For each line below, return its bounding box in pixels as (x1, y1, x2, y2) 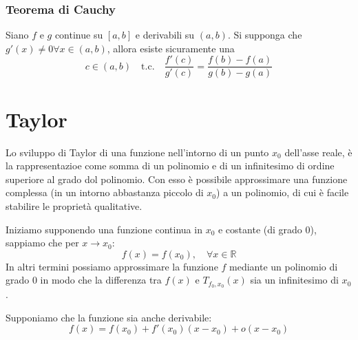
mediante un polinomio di (229, 259, 338, 273)
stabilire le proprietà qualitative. (6, 198, 143, 213)
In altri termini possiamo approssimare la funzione (6, 259, 218, 273)
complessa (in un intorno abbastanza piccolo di (6, 185, 204, 200)
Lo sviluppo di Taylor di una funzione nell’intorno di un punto (6, 145, 269, 159)
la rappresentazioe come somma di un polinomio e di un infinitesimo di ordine (6, 158, 335, 173)
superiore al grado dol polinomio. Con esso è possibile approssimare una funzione (6, 171, 348, 186)
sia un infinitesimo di (250, 273, 339, 287)
